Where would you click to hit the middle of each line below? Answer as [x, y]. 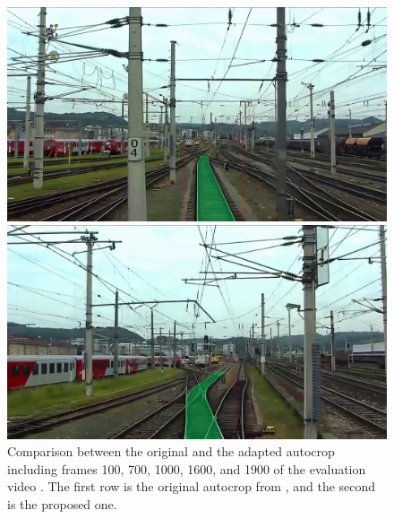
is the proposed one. [62, 503]
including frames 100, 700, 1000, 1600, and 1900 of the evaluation [187, 468]
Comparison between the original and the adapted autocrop [171, 451]
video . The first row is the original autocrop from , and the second [192, 486]
